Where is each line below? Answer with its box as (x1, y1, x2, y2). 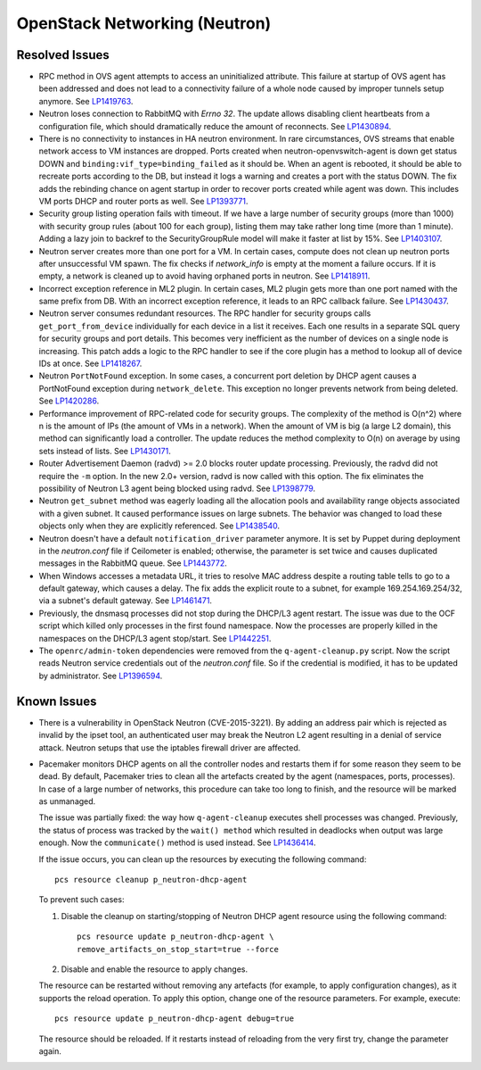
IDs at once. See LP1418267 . (38, 358, 143, 369)
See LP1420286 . (38, 395, 100, 406)
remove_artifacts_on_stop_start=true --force (77, 944, 280, 954)
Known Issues (16, 693, 97, 709)
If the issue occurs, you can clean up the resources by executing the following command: (38, 853, 367, 865)
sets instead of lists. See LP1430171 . (38, 445, 171, 456)
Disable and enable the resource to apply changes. (61, 964, 249, 975)
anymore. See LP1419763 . (38, 95, 134, 106)
